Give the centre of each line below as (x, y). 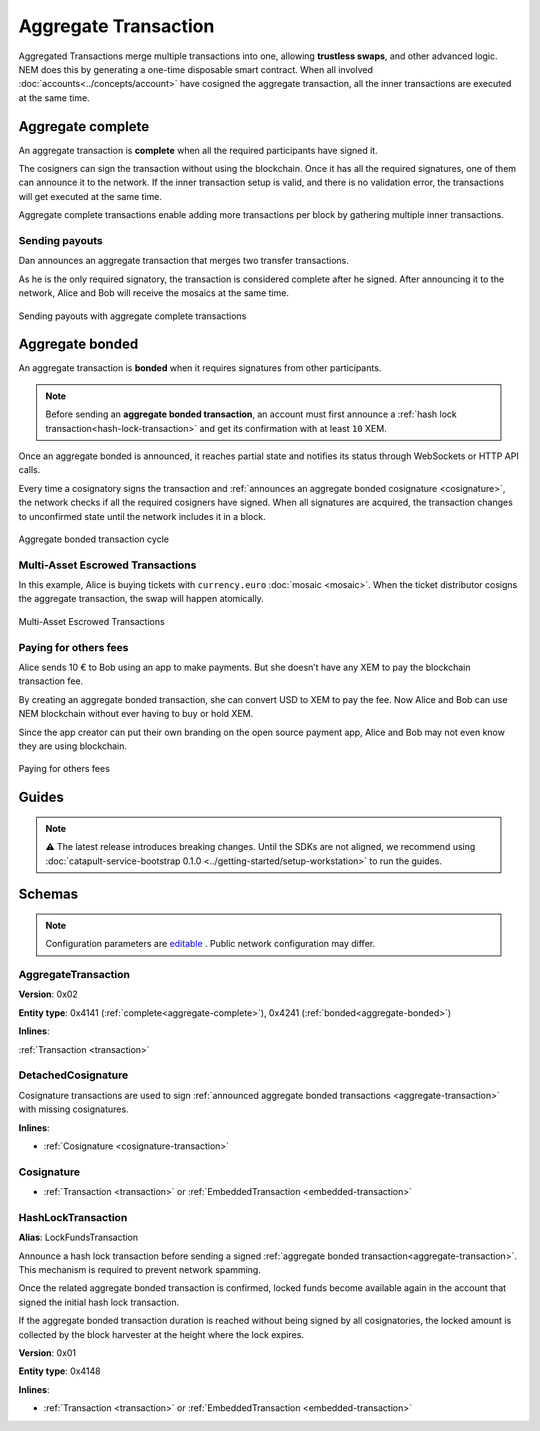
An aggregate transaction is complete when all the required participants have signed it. (198, 150)
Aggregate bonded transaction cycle (94, 539)
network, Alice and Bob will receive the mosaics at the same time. (154, 293)
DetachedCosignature (73, 1075)
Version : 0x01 (47, 1352)
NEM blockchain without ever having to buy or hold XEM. (136, 714)
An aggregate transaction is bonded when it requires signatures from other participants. (200, 368)
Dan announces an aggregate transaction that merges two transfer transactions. (184, 261)
